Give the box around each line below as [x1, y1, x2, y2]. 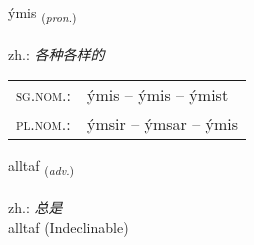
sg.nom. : [16, 83, 71, 107]
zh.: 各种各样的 [8, 43, 105, 64]
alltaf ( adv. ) [8, 155, 75, 179]
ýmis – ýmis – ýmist [87, 83, 229, 107]
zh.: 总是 [8, 197, 63, 218]
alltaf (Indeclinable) [8, 216, 129, 237]
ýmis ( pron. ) [8, 2, 77, 25]
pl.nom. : [16, 112, 71, 136]
